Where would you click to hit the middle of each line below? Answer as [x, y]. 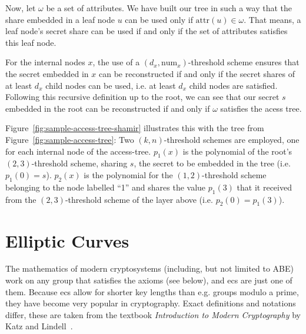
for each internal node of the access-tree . [78, 151]
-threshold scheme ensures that [244, 62]
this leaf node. [31, 42]
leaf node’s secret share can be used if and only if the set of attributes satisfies [147, 31]
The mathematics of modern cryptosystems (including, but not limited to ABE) [149, 268]
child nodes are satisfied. [233, 85]
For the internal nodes [45, 62]
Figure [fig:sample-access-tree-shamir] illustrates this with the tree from [135, 128]
